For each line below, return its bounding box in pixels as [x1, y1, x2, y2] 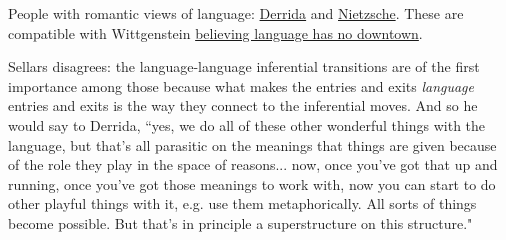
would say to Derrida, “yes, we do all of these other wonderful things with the [8, 114, 486, 135]
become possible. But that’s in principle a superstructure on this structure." [8, 212, 473, 233]
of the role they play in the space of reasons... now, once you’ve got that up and [8, 154, 498, 175]
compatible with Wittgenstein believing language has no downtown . [8, 22, 423, 43]
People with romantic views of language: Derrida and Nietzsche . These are [8, 3, 464, 23]
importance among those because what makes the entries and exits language [8, 75, 475, 96]
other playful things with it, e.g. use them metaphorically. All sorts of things [8, 193, 477, 214]
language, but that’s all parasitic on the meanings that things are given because [8, 134, 497, 155]
